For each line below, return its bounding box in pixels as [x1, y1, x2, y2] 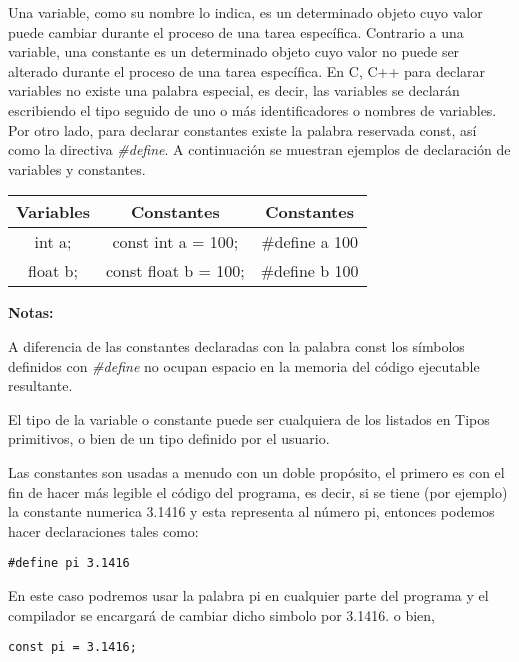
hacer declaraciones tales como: [8, 520, 199, 541]
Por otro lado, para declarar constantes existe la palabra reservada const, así [8, 119, 477, 140]
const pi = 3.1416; [8, 640, 137, 655]
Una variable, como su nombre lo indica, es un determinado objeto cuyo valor [8, 2, 483, 22]
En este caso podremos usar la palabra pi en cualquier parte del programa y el [8, 584, 489, 605]
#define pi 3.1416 [8, 556, 130, 571]
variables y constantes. [8, 158, 146, 179]
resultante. [8, 375, 73, 396]
